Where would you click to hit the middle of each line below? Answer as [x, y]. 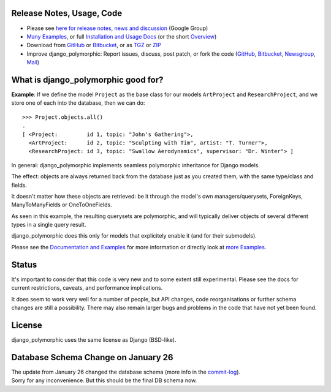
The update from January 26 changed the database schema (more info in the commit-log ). [126, 372]
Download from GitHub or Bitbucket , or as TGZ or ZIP [94, 45]
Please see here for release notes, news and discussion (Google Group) [117, 28]
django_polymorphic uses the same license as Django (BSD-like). [94, 339]
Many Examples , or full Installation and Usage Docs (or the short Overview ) [122, 36]
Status [24, 264]
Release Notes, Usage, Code [67, 13]
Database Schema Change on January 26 [92, 357]
